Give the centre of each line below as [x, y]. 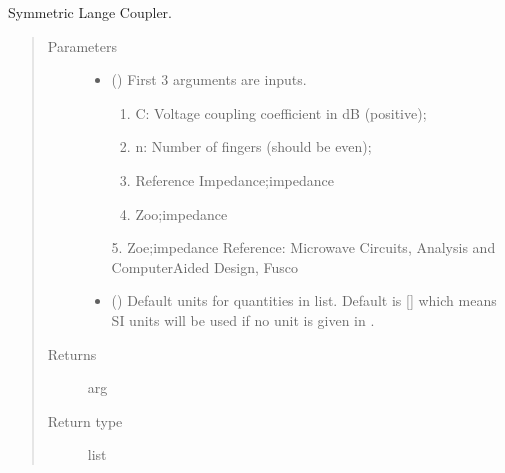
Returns [72, 353]
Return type [85, 420]
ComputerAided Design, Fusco [205, 266]
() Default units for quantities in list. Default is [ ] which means [304, 300]
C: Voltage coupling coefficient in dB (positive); [281, 112]
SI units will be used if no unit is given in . [243, 319]
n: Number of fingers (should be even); [253, 146]
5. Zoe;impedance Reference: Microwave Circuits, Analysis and [303, 247]
